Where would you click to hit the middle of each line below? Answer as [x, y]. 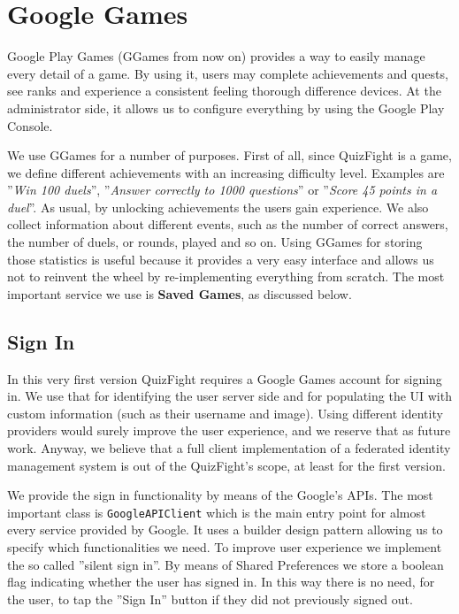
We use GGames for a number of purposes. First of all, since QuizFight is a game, [229, 155]
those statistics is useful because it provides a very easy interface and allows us [221, 259]
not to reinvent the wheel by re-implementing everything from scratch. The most [226, 276]
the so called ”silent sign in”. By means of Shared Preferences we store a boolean [226, 564]
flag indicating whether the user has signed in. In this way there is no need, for [221, 582]
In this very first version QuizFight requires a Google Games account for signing [225, 378]
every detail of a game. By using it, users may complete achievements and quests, [228, 73]
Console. [30, 125]
